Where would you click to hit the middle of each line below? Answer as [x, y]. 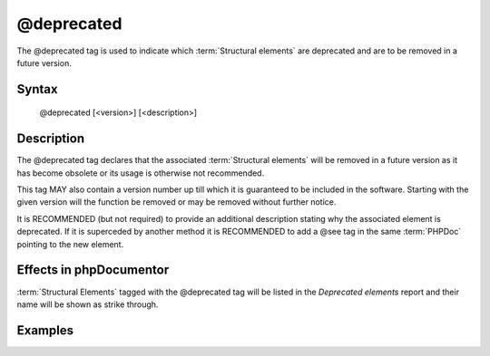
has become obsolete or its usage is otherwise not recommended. [141, 173]
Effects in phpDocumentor [93, 270]
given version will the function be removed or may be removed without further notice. [176, 202]
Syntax [37, 89]
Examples [45, 330]
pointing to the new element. [70, 244]
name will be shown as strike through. [88, 304]
